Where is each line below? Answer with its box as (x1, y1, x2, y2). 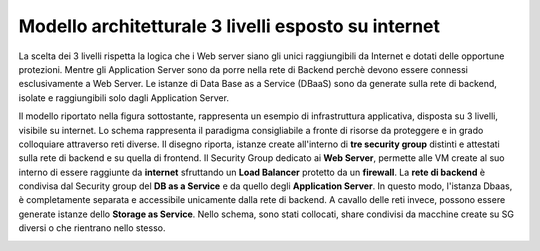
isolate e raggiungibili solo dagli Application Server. (18, 91, 230, 104)
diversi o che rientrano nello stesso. (18, 222, 166, 234)
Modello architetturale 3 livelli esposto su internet (18, 15, 440, 37)
